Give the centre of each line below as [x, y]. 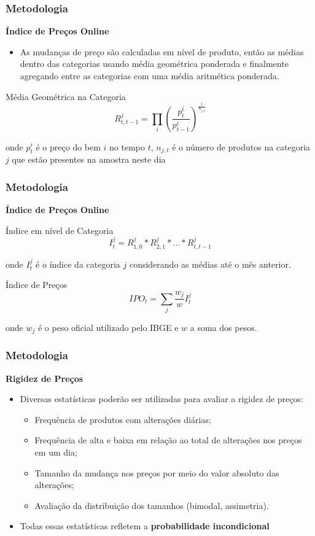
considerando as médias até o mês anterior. [210, 264]
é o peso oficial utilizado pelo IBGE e [108, 327]
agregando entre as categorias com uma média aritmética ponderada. [150, 76]
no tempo [127, 146]
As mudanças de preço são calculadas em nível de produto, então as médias [162, 51]
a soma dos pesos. [224, 327]
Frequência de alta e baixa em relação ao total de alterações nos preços [168, 440]
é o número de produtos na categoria [241, 146]
